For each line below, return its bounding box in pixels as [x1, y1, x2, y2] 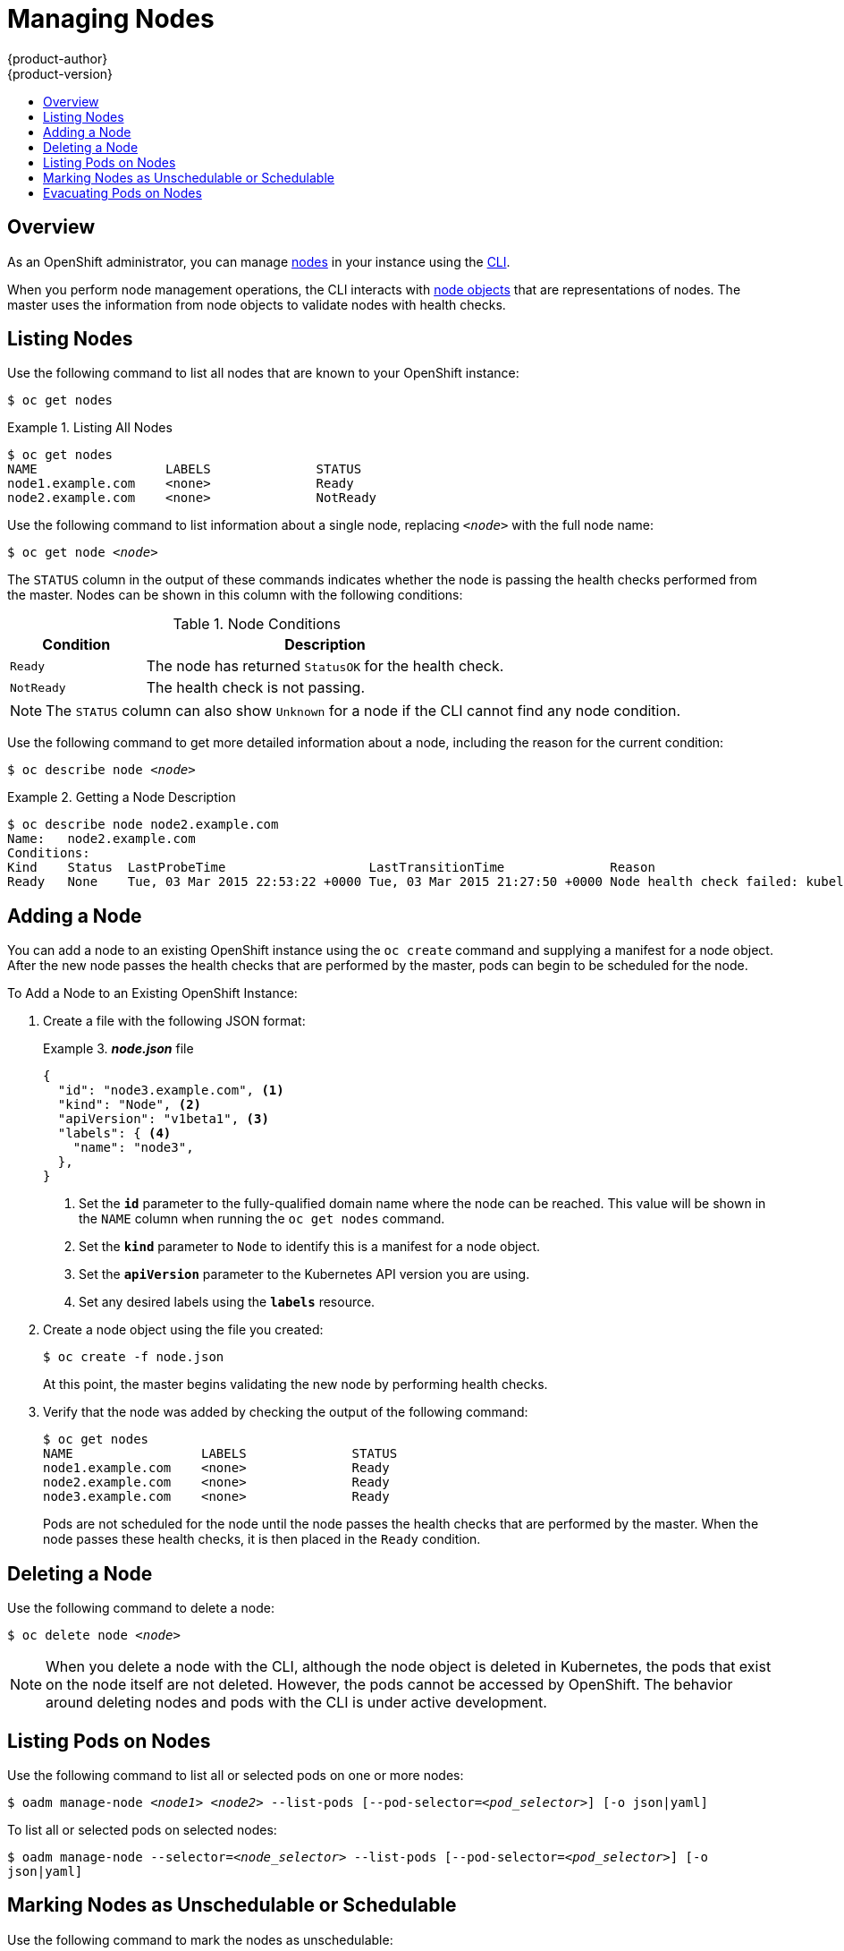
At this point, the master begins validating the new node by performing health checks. [43, 1376, 548, 1393]
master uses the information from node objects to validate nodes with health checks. [7, 296, 506, 312]
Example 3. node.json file [43, 1041, 194, 1057]
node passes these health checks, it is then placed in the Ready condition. [43, 1531, 481, 1547]
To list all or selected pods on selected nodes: [7, 1821, 277, 1837]
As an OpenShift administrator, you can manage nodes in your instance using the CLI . [7, 253, 511, 269]
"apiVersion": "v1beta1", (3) [57, 1112, 269, 1127]
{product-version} [7, 65, 114, 81]
